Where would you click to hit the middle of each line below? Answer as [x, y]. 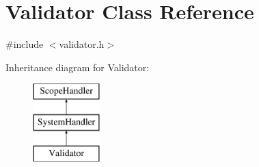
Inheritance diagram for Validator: [78, 67]
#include [25, 44]
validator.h [82, 44]
